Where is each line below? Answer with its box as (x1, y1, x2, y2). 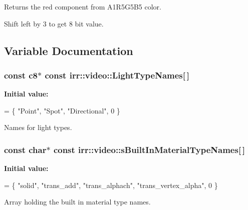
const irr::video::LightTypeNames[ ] (45, 68, 189, 81)
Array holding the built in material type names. (4, 196, 151, 207)
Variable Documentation (4, 42, 133, 58)
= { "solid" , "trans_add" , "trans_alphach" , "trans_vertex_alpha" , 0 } (4, 179, 218, 190)
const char (4, 143, 47, 155)
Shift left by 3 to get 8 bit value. (4, 18, 104, 28)
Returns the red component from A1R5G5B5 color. (4, 1, 161, 11)
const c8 (4, 68, 38, 81)
